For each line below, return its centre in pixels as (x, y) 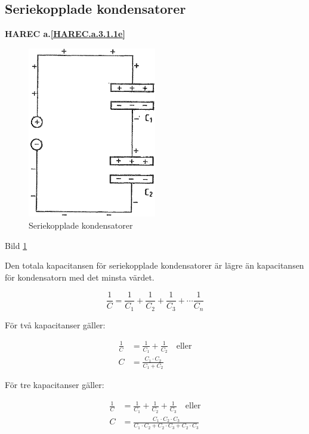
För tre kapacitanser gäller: (55, 385)
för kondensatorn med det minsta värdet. (80, 277)
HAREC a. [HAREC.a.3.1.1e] (65, 34)
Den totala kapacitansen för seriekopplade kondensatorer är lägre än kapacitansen (154, 265)
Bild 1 (16, 245)
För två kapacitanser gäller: (55, 324)
